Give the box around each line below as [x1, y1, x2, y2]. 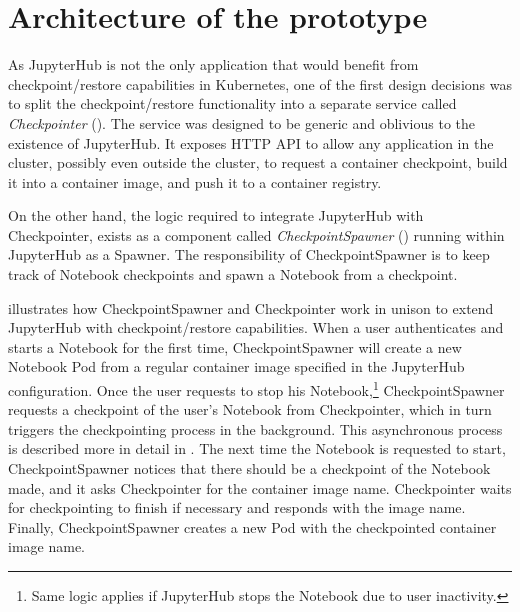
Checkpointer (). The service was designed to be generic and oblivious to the [8, 112, 476, 133]
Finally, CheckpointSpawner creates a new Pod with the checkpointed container [8, 516, 497, 537]
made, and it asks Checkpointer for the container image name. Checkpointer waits [8, 477, 512, 498]
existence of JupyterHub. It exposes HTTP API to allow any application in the [8, 132, 494, 153]
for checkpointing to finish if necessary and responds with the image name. [8, 497, 466, 518]
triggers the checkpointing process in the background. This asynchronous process [8, 418, 503, 439]
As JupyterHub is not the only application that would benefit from [8, 54, 419, 75]
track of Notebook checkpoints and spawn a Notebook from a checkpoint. [8, 264, 458, 285]
